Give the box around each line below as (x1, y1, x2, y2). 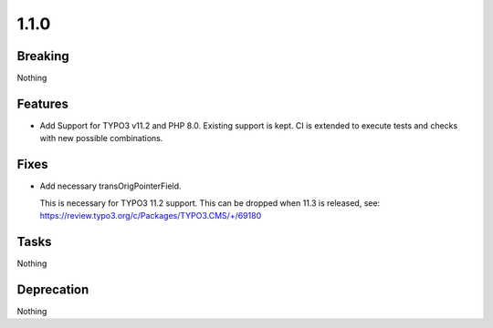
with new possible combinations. (39, 133, 163, 144)
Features (16, 96, 68, 111)
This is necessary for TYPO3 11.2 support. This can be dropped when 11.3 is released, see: (39, 197, 381, 209)
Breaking (16, 48, 70, 64)
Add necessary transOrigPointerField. (39, 180, 182, 191)
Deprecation (16, 282, 89, 297)
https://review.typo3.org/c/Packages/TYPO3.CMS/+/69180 (39, 210, 262, 221)
